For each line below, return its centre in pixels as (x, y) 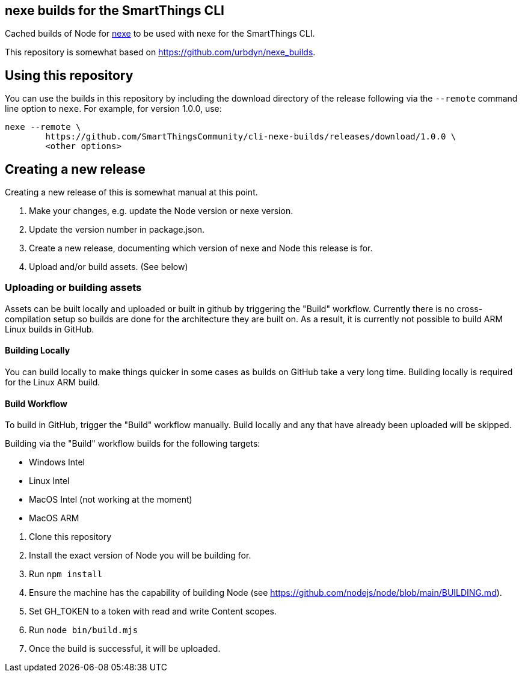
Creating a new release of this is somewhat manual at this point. (131, 192)
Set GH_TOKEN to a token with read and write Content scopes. (153, 611)
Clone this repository (70, 537)
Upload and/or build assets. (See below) (109, 267)
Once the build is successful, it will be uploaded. (125, 649)
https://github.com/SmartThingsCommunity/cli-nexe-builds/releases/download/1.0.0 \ (251, 137)
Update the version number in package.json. (117, 230)
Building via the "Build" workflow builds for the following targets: (133, 444)
